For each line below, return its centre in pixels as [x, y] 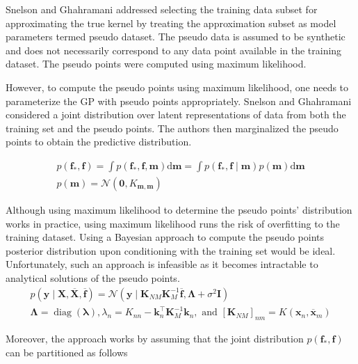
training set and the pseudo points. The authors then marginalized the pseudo [172, 128]
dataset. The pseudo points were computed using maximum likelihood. [156, 64]
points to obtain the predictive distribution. [99, 142]
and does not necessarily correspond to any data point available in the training [174, 50]
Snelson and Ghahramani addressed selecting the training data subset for [162, 9]
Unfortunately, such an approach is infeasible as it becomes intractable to [162, 264]
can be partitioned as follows [67, 352]
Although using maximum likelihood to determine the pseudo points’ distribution [179, 209]
